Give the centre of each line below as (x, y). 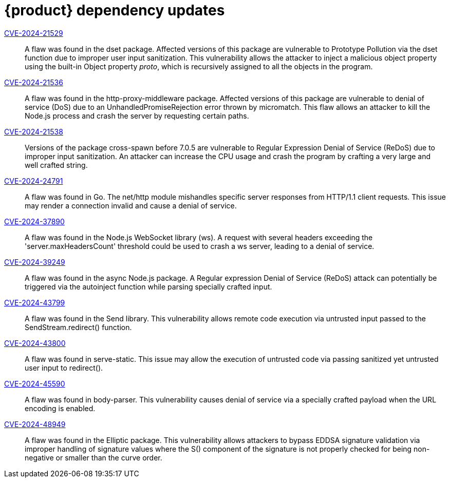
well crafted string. (56, 165)
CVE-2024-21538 (34, 131)
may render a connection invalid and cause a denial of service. (131, 205)
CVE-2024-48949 (35, 424)
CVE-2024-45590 (35, 383)
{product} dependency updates (115, 10)
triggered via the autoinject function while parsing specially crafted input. (148, 286)
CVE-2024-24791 (34, 181)
